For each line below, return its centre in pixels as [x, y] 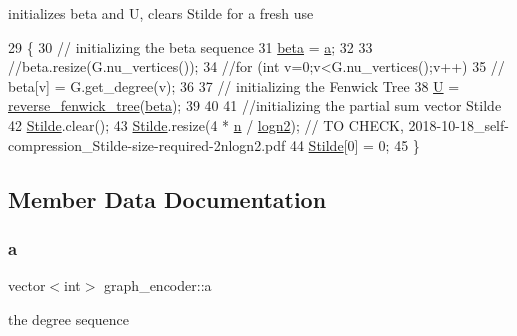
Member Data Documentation [167, 198]
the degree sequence [69, 318]
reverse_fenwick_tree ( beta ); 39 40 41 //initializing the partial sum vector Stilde [255, 105]
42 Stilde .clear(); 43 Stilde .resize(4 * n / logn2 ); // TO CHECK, [206, 124]
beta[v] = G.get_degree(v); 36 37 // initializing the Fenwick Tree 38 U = [234, 85]
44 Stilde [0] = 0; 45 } [354, 144]
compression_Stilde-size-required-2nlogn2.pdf [147, 144]
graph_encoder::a [158, 285]
